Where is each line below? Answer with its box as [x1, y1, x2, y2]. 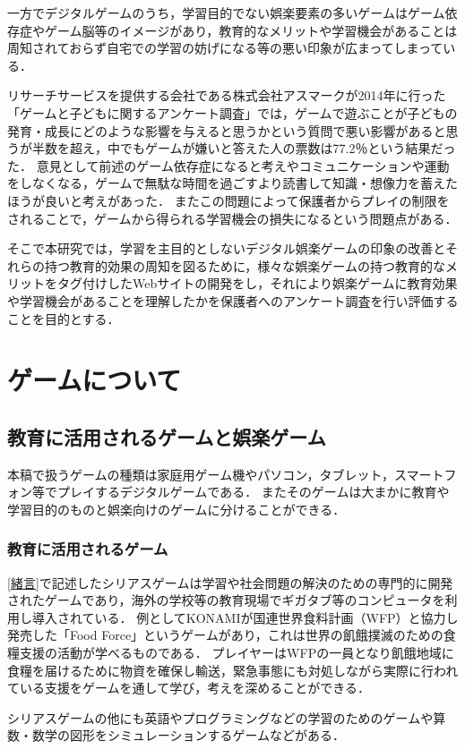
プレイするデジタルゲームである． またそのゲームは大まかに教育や [56, 482, 450, 501]
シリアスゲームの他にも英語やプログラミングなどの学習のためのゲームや [7, 708, 434, 727]
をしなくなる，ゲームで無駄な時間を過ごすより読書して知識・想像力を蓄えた [7, 174, 459, 192]
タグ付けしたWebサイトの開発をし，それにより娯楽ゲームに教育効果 [56, 274, 458, 293]
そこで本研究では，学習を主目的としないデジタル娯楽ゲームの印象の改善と [7, 239, 445, 258]
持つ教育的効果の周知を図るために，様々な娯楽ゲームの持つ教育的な [44, 256, 445, 275]
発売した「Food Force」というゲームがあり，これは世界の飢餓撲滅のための [7, 626, 443, 644]
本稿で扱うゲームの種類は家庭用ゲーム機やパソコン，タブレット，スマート [7, 464, 444, 483]
